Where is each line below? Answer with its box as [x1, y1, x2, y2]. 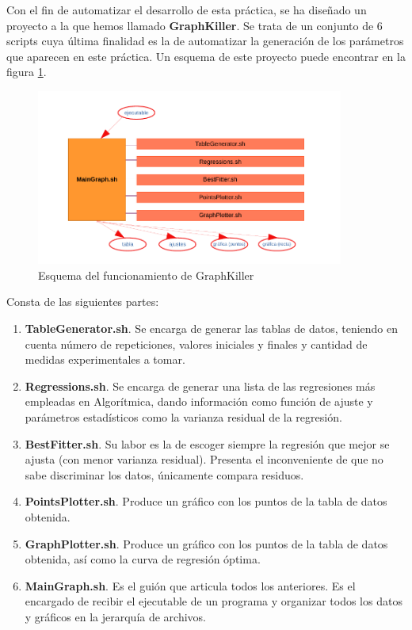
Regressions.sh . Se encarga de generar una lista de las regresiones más [25, 377, 376, 394]
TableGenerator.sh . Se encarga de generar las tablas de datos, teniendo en [25, 320, 399, 336]
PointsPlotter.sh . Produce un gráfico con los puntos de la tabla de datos [25, 493, 387, 510]
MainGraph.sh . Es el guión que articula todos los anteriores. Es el [25, 577, 356, 594]
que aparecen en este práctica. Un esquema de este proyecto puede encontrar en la [6, 48, 406, 64]
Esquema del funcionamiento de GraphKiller [38, 266, 254, 283]
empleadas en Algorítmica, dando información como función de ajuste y [25, 393, 373, 410]
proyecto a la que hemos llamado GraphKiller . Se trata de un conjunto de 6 [6, 17, 383, 33]
